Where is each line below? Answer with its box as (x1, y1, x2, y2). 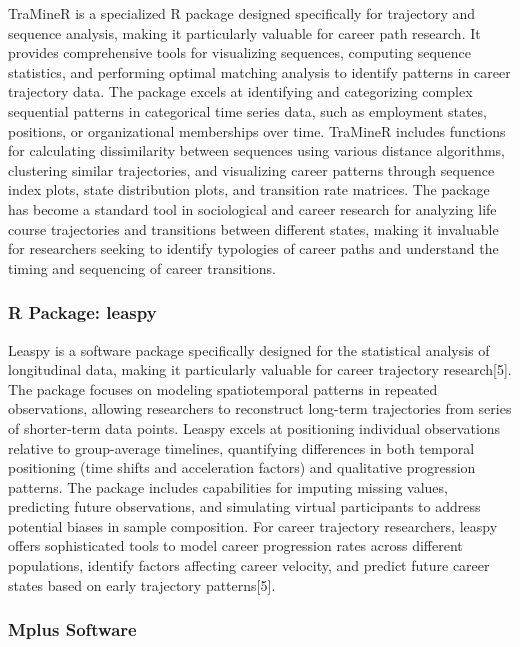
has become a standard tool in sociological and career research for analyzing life (8, 198, 497, 219)
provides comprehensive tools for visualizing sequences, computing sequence (8, 42, 472, 63)
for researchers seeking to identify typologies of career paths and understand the (8, 238, 499, 259)
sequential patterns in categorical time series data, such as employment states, (8, 100, 487, 121)
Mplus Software (8, 617, 137, 642)
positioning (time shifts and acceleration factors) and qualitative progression (8, 457, 476, 478)
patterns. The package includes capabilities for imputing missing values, (8, 476, 448, 497)
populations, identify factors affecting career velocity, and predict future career (8, 555, 490, 576)
